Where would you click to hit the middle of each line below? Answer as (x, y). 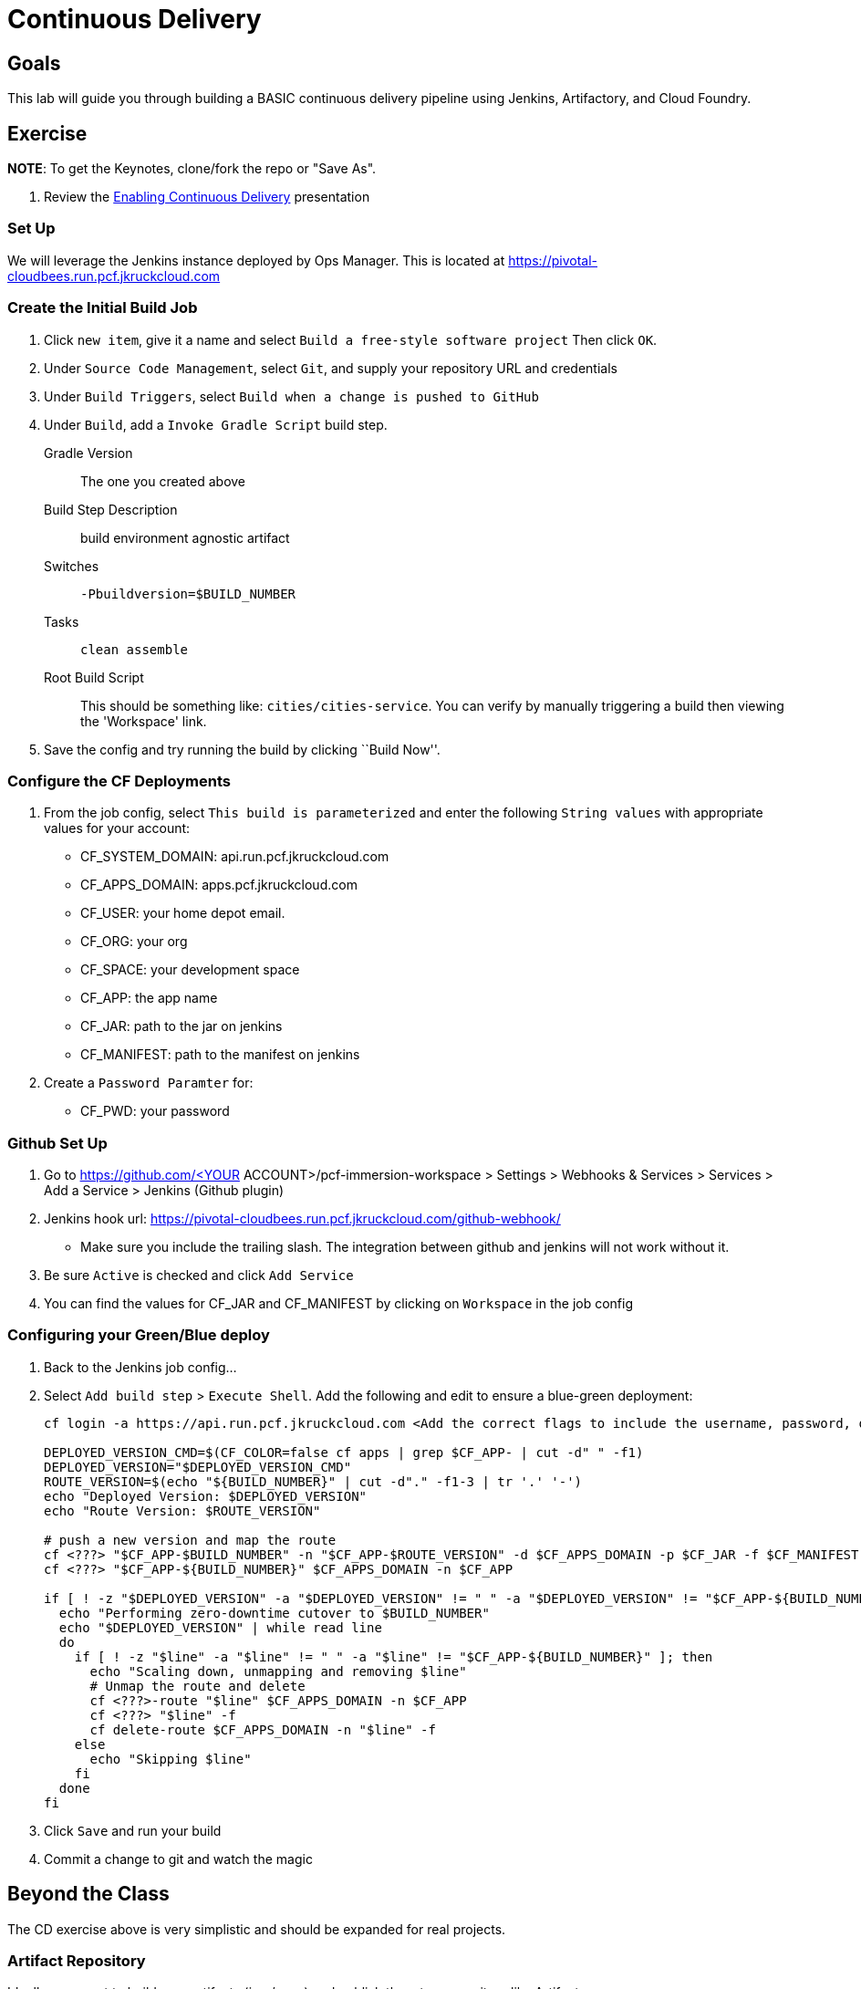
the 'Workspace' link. (144, 721)
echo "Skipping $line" (171, 1759)
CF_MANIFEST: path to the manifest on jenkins (220, 1055)
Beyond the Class (88, 1894)
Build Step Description (111, 509)
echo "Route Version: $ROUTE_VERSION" (182, 1510)
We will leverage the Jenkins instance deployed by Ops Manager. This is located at (256, 260)
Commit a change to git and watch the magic (178, 1859)
